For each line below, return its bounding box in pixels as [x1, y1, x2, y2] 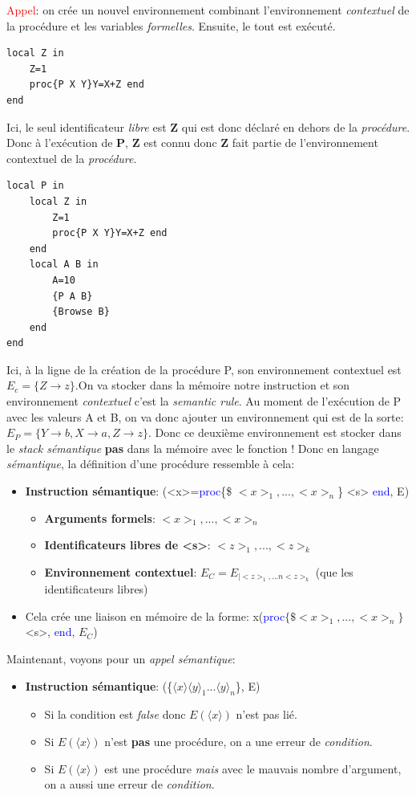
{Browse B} [52, 306, 110, 318]
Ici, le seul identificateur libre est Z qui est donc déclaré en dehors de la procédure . [6, 118, 410, 135]
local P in [6, 180, 64, 192]
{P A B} [52, 290, 93, 302]
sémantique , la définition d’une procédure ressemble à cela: [6, 455, 295, 472]
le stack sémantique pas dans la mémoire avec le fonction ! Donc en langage [6, 439, 379, 456]
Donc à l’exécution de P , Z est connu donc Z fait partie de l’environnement [6, 134, 378, 151]
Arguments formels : [44, 509, 155, 526]
